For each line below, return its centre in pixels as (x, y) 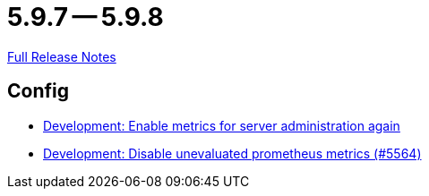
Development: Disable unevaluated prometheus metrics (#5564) (232, 153)
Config (38, 91)
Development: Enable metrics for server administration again (222, 125)
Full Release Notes (62, 56)
